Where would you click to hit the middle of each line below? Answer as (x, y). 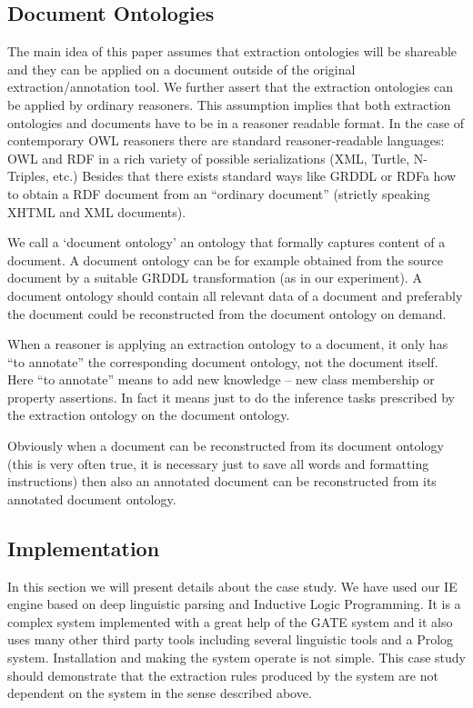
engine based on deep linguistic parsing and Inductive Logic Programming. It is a (234, 604)
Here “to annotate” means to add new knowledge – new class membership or (221, 379)
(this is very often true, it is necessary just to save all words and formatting (218, 463)
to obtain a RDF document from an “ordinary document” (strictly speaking (219, 193)
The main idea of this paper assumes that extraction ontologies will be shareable (232, 51)
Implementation (84, 548)
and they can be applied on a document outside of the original (181, 69)
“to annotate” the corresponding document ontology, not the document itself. (223, 361)
